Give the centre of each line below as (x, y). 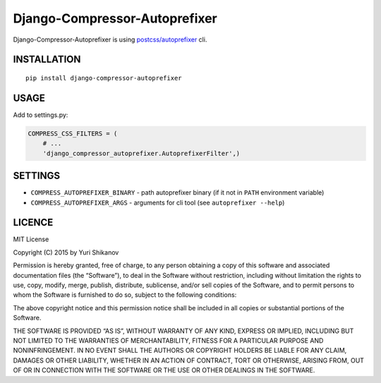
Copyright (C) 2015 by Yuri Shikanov (66, 252)
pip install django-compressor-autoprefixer (104, 78)
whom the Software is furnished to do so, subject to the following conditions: (125, 295)
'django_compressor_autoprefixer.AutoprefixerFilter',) (141, 153)
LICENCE (33, 223)
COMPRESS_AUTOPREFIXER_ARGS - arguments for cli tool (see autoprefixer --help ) (158, 202)
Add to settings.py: (41, 115)
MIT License (31, 239)
